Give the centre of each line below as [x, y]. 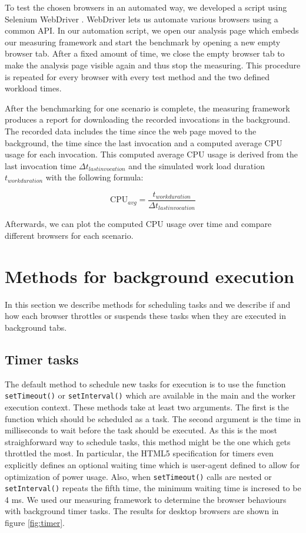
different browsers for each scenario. [69, 236]
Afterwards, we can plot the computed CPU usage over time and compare [138, 224]
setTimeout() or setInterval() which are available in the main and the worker [150, 395]
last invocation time [41, 165]
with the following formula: [94, 177]
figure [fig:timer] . [35, 523]
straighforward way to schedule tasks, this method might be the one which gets [148, 441]
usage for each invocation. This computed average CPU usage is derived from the [152, 154]
